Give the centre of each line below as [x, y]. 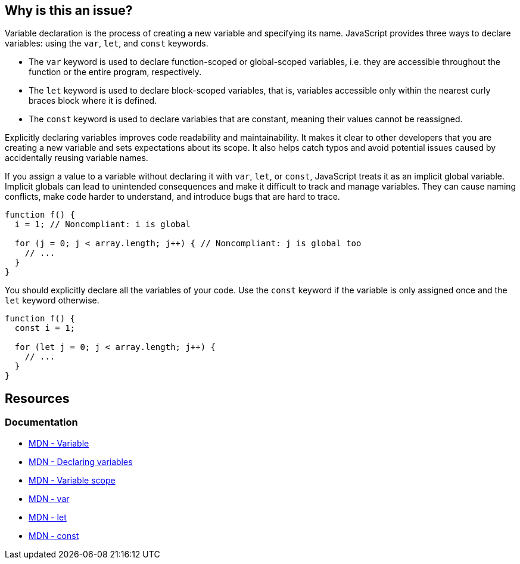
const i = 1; [45, 328]
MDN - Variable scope [72, 480]
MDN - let [48, 517]
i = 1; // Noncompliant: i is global [102, 224]
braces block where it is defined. [93, 101]
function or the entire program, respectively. [115, 72]
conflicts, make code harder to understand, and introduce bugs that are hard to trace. [172, 197]
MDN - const [54, 535]
